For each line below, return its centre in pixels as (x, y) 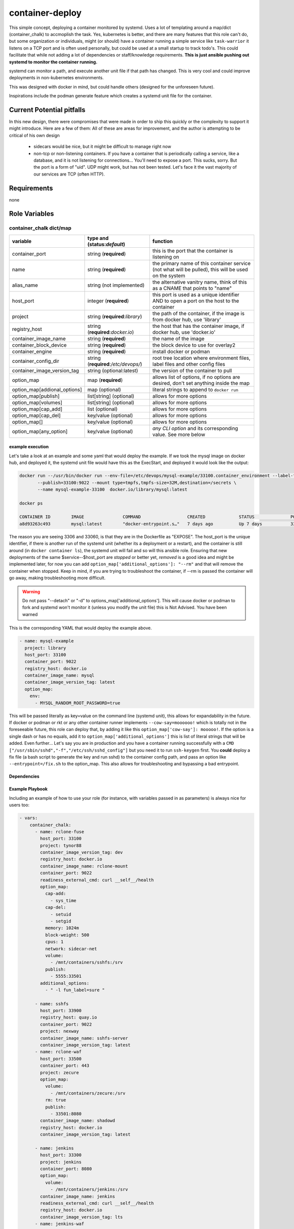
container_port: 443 (65, 1066)
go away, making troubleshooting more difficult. (57, 578)
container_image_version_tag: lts (81, 1217)
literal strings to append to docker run (196, 389)
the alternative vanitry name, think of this (200, 282)
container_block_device (39, 345)
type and (98, 238)
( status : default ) (106, 244)
